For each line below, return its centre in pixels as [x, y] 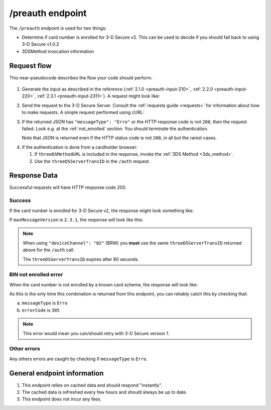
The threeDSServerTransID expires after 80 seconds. [81, 259]
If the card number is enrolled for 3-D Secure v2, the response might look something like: [102, 211]
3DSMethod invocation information [58, 51]
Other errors [25, 349]
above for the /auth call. [49, 250]
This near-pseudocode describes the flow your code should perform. [81, 77]
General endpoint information [56, 373]
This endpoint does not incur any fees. [62, 399]
